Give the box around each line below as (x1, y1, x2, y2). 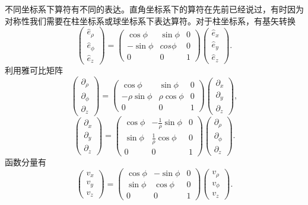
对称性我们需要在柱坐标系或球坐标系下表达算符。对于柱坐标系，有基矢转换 (5, 14, 296, 27)
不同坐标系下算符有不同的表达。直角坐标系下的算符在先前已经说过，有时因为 (5, 3, 304, 15)
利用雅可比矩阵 (5, 64, 63, 76)
